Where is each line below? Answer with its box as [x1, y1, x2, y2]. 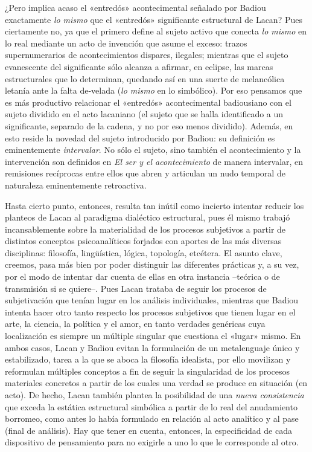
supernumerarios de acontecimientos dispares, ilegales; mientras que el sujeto [5, 48, 288, 61]
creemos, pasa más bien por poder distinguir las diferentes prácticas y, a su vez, [5, 258, 299, 271]
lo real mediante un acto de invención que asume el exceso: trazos [5, 36, 247, 49]
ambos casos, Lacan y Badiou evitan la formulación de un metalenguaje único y [5, 341, 300, 354]
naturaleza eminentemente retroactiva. [5, 178, 147, 191]
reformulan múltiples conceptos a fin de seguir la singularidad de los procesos [5, 364, 290, 377]
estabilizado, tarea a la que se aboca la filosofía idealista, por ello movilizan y [5, 353, 291, 366]
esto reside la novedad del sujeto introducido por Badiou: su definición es [5, 131, 275, 144]
